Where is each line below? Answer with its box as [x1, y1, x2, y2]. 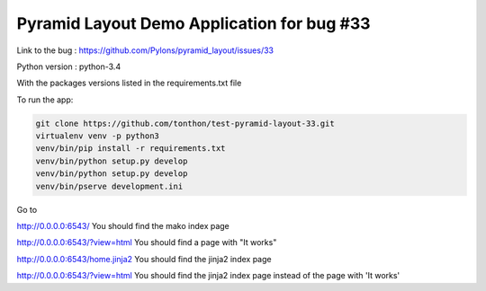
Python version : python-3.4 [16, 61, 121, 72]
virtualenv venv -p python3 [35, 131, 159, 141]
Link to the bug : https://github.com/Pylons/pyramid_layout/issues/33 [16, 45, 274, 56]
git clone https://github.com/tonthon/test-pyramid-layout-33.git [35, 118, 335, 128]
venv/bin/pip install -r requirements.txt [35, 144, 226, 154]
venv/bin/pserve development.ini [35, 181, 184, 191]
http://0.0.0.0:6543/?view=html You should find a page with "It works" [16, 237, 277, 248]
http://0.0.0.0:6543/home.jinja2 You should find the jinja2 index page [16, 253, 272, 264]
